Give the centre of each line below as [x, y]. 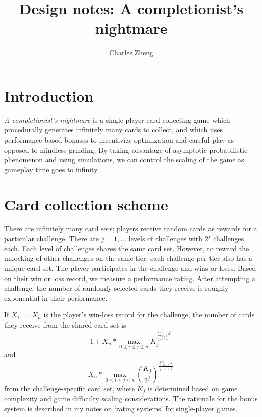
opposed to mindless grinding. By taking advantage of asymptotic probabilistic [126, 149]
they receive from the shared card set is [65, 324]
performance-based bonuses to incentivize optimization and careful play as [119, 140]
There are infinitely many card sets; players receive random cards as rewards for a [131, 228]
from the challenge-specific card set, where [69, 388]
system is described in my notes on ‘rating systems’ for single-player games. [121, 409]
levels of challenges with [166, 238]
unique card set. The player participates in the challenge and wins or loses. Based [130, 268]
